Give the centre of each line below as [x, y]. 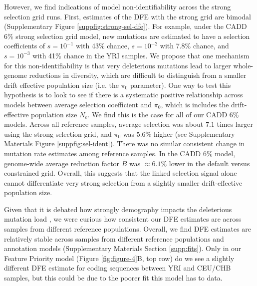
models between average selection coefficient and [78, 104]
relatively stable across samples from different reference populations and [114, 238]
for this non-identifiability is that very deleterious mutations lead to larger [118, 65]
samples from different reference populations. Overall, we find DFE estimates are [128, 229]
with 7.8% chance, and [194, 46]
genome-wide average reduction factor [62, 163]
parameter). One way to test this [180, 85]
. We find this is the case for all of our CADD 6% [163, 114]
